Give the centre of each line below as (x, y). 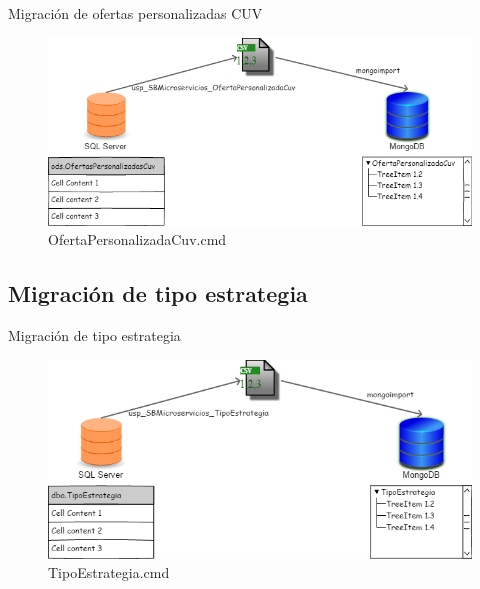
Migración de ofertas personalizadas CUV (135, 13)
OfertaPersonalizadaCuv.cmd (137, 239)
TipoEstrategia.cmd (109, 572)
